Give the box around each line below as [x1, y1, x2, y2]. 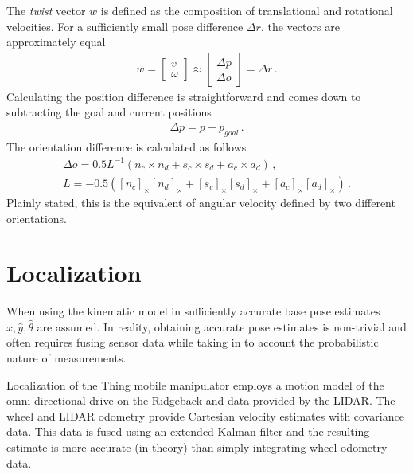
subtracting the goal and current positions [6, 104, 212, 120]
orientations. [6, 210, 67, 226]
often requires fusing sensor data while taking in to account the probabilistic [6, 334, 379, 351]
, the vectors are [260, 18, 340, 34]
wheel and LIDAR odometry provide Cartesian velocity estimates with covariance [6, 407, 404, 424]
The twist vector [6, 2, 86, 18]
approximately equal [6, 33, 106, 50]
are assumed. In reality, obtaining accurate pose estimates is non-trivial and [37, 318, 407, 335]
